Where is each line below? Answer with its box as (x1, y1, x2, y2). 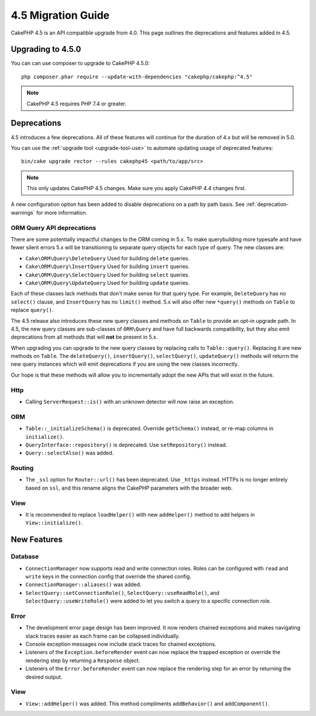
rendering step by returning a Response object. (25, 657, 140, 664)
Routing (11, 464, 34, 472)
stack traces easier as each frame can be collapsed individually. (25, 632, 180, 639)
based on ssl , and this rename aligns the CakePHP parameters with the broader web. (25, 484, 233, 491)
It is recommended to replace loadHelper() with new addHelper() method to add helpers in (25, 511, 255, 518)
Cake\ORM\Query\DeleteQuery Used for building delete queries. (25, 254, 190, 261)
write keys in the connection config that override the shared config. (25, 573, 191, 580)
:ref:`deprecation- (246, 201, 289, 208)
